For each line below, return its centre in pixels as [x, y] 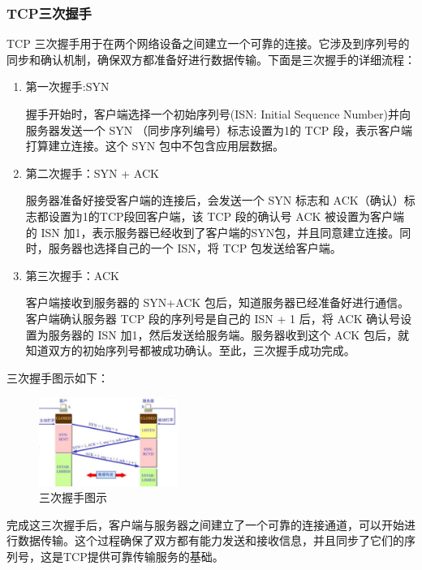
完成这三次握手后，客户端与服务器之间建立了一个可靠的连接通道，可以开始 [205, 524]
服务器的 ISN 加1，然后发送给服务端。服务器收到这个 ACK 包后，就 [228, 334]
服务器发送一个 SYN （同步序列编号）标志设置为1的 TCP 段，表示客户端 [219, 130]
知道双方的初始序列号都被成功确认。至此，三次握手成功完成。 [190, 350]
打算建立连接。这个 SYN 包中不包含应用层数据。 [155, 146]
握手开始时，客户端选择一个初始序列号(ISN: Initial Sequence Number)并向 [218, 114]
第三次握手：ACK [72, 275]
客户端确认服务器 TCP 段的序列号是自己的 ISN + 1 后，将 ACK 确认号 [213, 318]
